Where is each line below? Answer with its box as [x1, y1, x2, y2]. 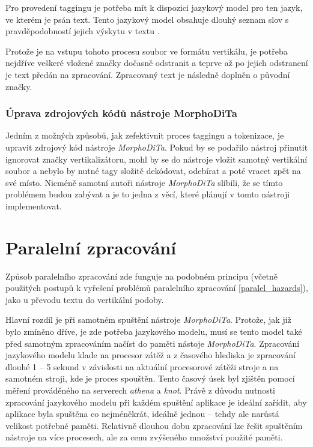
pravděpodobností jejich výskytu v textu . [5, 25, 160, 37]
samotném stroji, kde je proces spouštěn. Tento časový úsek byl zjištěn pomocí [5, 372, 295, 385]
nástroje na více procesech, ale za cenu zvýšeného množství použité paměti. [5, 431, 283, 443]
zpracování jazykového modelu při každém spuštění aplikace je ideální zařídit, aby [5, 395, 307, 408]
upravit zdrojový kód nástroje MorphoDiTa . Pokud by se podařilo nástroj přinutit [5, 140, 308, 153]
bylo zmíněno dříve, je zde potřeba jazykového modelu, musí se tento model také [5, 325, 302, 338]
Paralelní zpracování [5, 235, 177, 259]
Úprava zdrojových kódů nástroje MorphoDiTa [5, 106, 237, 121]
